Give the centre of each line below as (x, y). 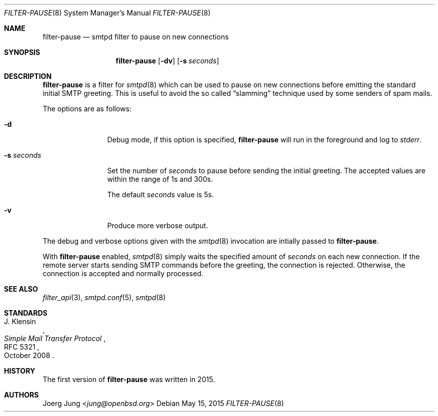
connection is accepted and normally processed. (123, 273)
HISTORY (20, 371)
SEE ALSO (21, 289)
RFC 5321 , (22, 347)
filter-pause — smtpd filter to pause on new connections (136, 37)
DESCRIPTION (28, 76)
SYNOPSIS (22, 52)
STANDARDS (26, 313)
